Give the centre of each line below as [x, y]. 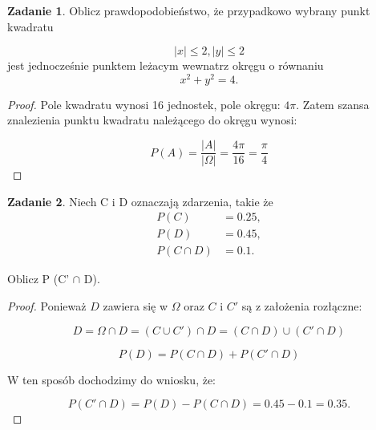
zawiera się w [135, 305]
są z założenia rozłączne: [302, 305]
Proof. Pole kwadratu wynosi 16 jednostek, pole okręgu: [144, 104]
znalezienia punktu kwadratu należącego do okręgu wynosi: [152, 120]
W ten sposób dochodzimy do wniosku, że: [112, 379]
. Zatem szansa [333, 104]
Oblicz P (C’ [38, 279]
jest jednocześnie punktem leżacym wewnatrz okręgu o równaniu [166, 65]
